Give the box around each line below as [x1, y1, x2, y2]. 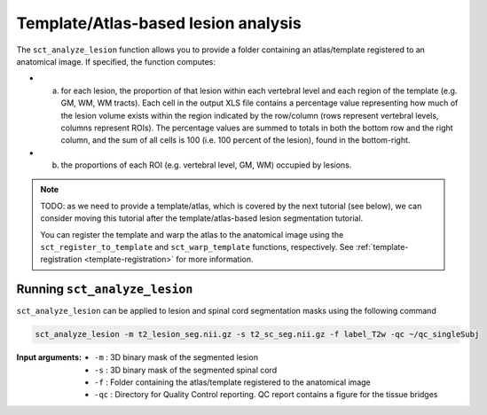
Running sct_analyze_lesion [16, 282, 193, 297]
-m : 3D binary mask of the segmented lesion [94, 352, 259, 363]
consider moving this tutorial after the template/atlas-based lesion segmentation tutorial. [40, 213, 364, 223]
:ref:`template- [355, 242, 409, 253]
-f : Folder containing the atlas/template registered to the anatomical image [94, 377, 372, 388]
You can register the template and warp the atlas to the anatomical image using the [40, 229, 344, 239]
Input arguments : [16, 352, 82, 363]
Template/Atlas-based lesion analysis [16, 13, 302, 33]
